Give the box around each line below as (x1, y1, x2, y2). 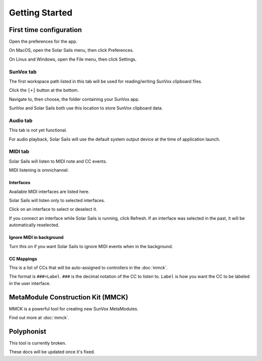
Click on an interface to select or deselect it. (9, 206, 98, 212)
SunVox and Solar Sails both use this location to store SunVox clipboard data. (9, 105, 163, 111)
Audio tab (9, 117, 33, 124)
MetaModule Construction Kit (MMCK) (9, 293, 129, 301)
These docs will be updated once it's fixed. (9, 349, 95, 355)
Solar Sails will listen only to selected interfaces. (9, 198, 105, 203)
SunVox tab (9, 68, 37, 75)
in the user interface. (9, 280, 51, 286)
